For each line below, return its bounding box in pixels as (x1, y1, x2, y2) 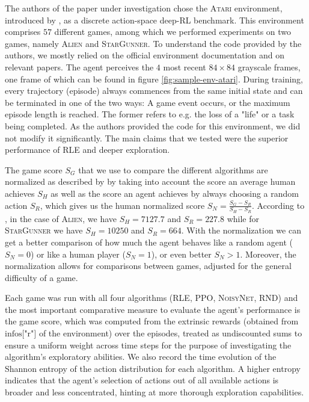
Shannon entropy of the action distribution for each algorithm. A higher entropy (5, 362, 301, 374)
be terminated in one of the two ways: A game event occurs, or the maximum (5, 96, 290, 108)
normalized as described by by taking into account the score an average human (5, 175, 296, 188)
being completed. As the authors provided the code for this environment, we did (5, 119, 301, 132)
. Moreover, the (240, 247, 296, 260)
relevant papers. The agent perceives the (5, 60, 154, 73)
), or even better (151, 247, 212, 260)
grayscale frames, (237, 60, 301, 73)
